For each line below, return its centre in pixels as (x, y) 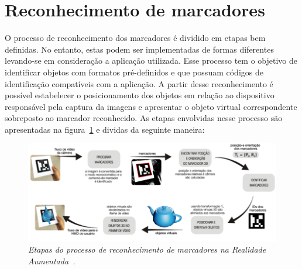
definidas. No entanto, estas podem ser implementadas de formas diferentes (139, 49)
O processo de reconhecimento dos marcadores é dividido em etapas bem (135, 38)
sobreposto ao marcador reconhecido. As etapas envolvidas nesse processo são (144, 118)
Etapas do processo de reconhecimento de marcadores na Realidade (147, 249)
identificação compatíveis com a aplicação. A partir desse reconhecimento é (139, 83)
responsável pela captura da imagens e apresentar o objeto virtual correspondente (151, 106)
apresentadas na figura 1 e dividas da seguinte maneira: (105, 129)
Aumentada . (52, 261)
